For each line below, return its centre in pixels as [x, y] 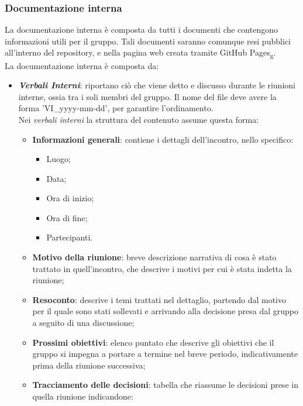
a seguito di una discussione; [83, 323]
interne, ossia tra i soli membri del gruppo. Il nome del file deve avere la [147, 96]
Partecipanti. [70, 237]
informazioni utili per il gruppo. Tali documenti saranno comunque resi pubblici [148, 41]
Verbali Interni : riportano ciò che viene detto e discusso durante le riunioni [157, 85]
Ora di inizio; [70, 198]
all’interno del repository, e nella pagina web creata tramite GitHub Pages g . [140, 53]
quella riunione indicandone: [83, 396]
